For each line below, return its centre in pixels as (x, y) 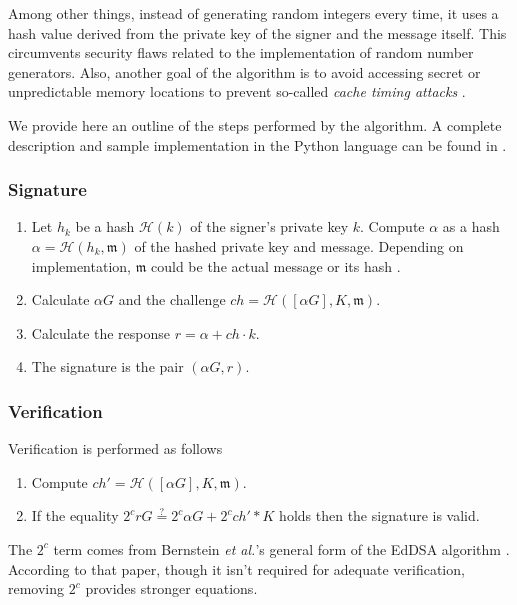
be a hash (105, 226)
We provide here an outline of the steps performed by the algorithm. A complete (255, 124)
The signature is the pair (107, 366)
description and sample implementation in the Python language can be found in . (257, 144)
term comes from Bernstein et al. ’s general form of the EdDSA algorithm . (281, 548)
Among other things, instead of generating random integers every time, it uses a (253, 13)
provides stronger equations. (171, 588)
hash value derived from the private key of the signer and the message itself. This (257, 32)
